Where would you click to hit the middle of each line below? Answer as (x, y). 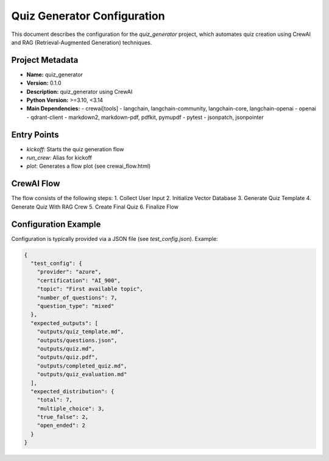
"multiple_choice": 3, (71, 408)
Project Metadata (45, 60)
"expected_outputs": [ (65, 323)
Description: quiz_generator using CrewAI (80, 91)
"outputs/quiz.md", (66, 348)
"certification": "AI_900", (79, 280)
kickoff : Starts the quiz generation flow (75, 149)
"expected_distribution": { (73, 391)
